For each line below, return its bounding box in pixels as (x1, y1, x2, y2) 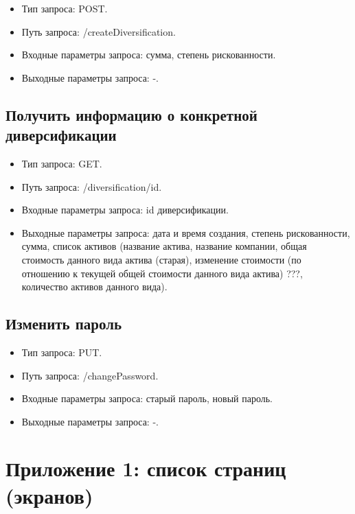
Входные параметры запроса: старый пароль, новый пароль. (21, 391, 273, 406)
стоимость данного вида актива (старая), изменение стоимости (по (21, 252, 301, 266)
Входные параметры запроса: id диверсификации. (21, 202, 229, 217)
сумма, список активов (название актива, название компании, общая (21, 239, 307, 253)
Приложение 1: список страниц (5, 454, 286, 482)
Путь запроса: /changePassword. (21, 368, 159, 382)
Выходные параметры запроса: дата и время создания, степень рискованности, (21, 225, 350, 240)
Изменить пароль (5, 313, 122, 334)
